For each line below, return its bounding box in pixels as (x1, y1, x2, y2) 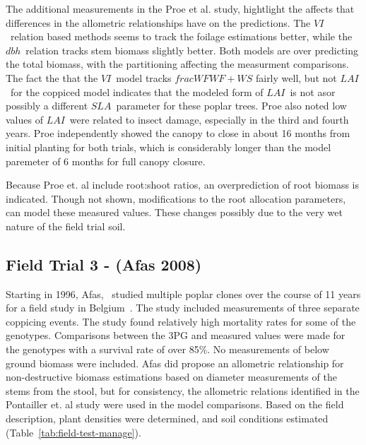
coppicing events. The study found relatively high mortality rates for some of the (6, 314, 356, 328)
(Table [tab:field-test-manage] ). (6, 425, 141, 439)
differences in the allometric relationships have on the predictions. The (6, 15, 311, 30)
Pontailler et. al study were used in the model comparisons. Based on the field (6, 397, 344, 412)
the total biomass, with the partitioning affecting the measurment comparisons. (6, 57, 349, 71)
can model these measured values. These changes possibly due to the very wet (6, 205, 343, 220)
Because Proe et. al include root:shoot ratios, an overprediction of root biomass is (6, 177, 360, 192)
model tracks (116, 70, 172, 85)
